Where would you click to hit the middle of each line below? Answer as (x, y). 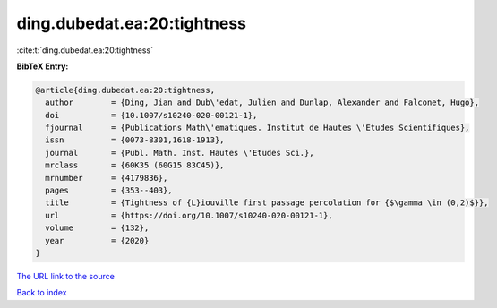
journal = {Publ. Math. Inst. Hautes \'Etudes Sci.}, (180, 153)
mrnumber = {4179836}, (107, 178)
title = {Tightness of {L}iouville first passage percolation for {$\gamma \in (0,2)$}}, (267, 203)
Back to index (42, 293)
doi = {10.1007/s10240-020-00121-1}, (151, 115)
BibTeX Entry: (43, 66)
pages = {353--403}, (109, 191)
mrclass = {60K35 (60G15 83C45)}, (135, 165)
